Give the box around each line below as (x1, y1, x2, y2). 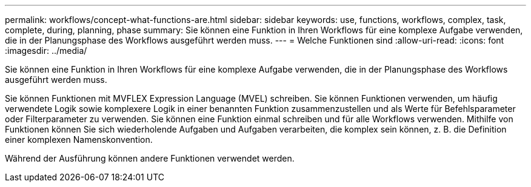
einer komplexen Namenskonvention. (5, 134, 153, 145)
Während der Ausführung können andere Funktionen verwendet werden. (5, 153, 295, 163)
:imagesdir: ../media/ (5, 45, 87, 56)
